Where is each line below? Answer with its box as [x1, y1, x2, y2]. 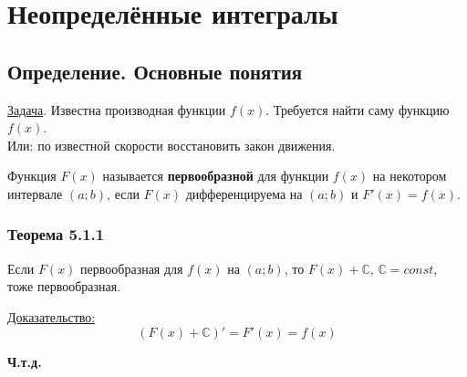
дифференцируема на [185, 183, 303, 203]
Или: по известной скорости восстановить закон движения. [7, 135, 336, 154]
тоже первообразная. [7, 277, 121, 296]
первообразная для [80, 258, 183, 278]
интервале [7, 183, 63, 203]
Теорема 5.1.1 [7, 223, 105, 246]
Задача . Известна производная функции [7, 99, 226, 119]
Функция [7, 166, 57, 185]
